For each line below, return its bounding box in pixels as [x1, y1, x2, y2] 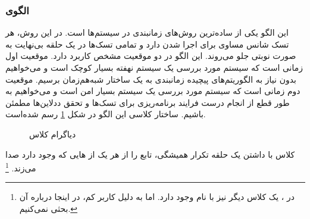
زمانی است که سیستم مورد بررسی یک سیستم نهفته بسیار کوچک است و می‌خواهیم [5, 61, 303, 73]
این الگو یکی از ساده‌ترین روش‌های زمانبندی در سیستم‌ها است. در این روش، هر [5, 26, 289, 39]
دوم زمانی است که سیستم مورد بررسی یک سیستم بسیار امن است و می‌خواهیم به [5, 85, 300, 97]
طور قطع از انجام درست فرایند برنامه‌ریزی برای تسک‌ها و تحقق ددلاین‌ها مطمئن [5, 96, 290, 108]
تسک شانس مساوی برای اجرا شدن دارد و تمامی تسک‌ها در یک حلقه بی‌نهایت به [5, 37, 289, 50]
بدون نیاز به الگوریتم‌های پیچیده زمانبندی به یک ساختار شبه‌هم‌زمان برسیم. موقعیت [5, 73, 296, 85]
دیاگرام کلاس [29, 127, 76, 140]
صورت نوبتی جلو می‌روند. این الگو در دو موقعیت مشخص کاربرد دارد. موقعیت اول [5, 49, 296, 62]
